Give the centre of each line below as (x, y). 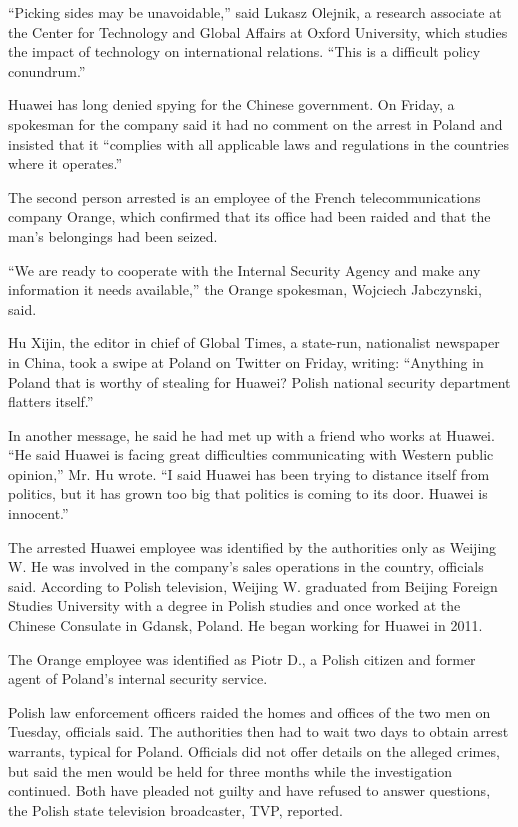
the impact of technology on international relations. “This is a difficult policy (244, 51)
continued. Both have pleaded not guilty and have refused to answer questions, (249, 790)
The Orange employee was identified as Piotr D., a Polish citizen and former (242, 658)
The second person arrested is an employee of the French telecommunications (244, 196)
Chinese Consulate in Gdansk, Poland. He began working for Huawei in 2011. (245, 625)
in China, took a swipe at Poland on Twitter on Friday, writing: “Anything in (246, 361)
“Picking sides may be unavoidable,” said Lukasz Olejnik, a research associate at (255, 12)
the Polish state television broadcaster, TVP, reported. (175, 809)
